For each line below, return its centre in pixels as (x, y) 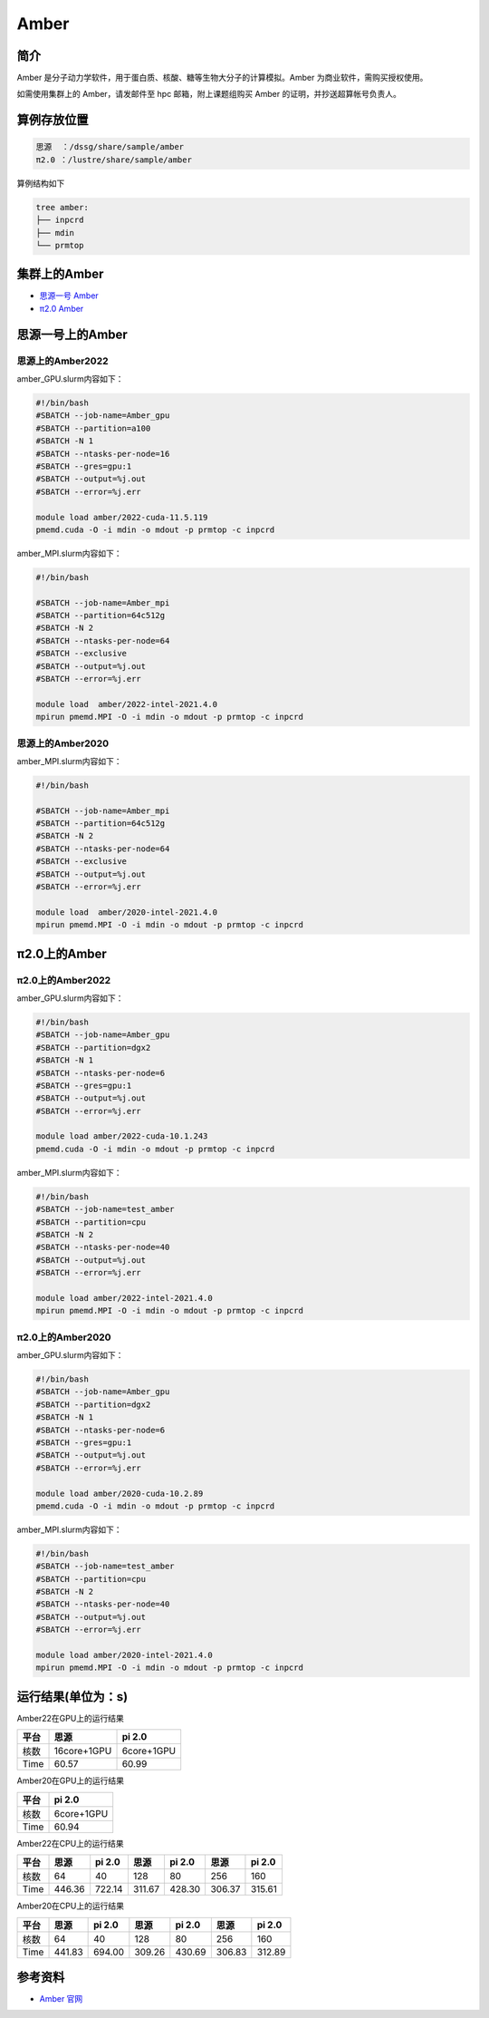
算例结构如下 (41, 183)
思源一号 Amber (69, 296)
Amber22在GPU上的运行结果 (70, 1718)
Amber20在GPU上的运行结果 (71, 1780)
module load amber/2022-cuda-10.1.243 (122, 1136)
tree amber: (62, 207)
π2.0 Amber (62, 308)
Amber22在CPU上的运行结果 (70, 1843)
